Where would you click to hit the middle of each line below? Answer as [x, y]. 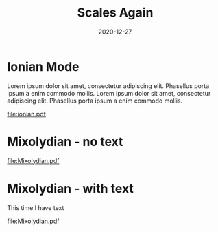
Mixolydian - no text [65, 141]
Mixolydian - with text [70, 188]
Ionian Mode [43, 66]
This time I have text [36, 207]
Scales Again [115, 13]
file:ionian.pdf [27, 114]
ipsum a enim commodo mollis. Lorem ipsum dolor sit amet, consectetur [109, 93]
